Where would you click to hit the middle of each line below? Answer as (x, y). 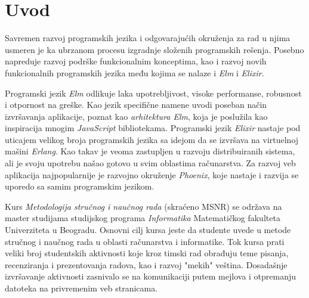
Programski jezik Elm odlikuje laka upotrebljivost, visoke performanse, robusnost (153, 93)
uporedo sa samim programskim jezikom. (80, 186)
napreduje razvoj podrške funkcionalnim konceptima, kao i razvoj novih (136, 61)
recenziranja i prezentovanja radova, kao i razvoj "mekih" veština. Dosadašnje (146, 264)
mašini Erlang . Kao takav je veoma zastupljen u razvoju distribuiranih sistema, (150, 151)
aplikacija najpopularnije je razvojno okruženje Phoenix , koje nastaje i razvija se (152, 174)
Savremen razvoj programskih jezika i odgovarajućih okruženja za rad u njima (148, 38)
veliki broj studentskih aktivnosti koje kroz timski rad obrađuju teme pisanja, (147, 253)
